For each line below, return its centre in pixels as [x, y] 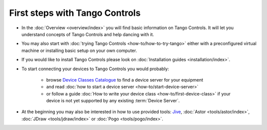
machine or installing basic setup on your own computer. [79, 50]
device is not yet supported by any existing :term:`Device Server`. [113, 101]
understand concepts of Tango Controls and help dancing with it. [88, 34]
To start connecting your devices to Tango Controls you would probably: [95, 69]
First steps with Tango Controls [75, 13]
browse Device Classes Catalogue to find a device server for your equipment [125, 80]
